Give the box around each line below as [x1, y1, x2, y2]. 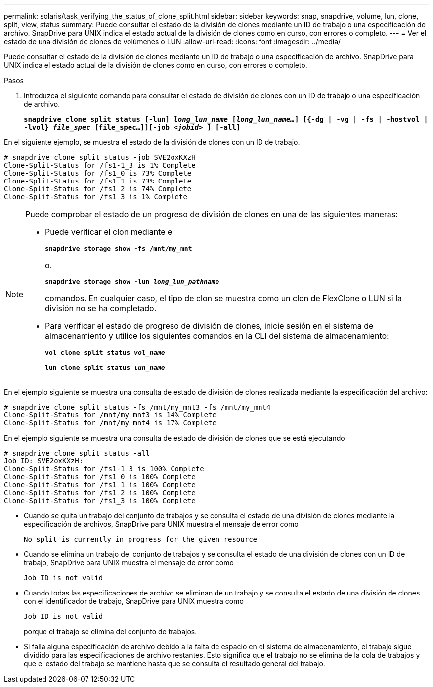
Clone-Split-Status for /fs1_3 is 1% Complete [4, 193, 187, 201]
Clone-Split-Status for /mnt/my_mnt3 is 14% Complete [4, 411, 216, 419]
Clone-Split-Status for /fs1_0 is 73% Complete [4, 169, 192, 177]
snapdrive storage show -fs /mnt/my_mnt [45, 245, 192, 252]
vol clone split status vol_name [45, 349, 165, 356]
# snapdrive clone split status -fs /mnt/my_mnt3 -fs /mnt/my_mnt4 [4, 403, 271, 411]
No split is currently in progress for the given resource [24, 535, 258, 543]
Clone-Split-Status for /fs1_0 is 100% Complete [4, 473, 196, 481]
